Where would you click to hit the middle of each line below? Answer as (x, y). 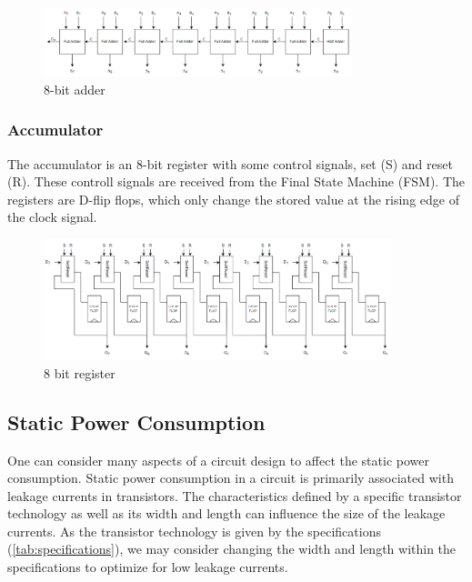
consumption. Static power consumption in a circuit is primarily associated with (231, 478)
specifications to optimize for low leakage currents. (148, 567)
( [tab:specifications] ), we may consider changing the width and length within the (232, 549)
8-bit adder (75, 89)
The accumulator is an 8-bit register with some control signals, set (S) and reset (230, 163)
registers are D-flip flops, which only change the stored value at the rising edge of (233, 199)
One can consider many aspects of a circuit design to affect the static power (218, 460)
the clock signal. (52, 217)
